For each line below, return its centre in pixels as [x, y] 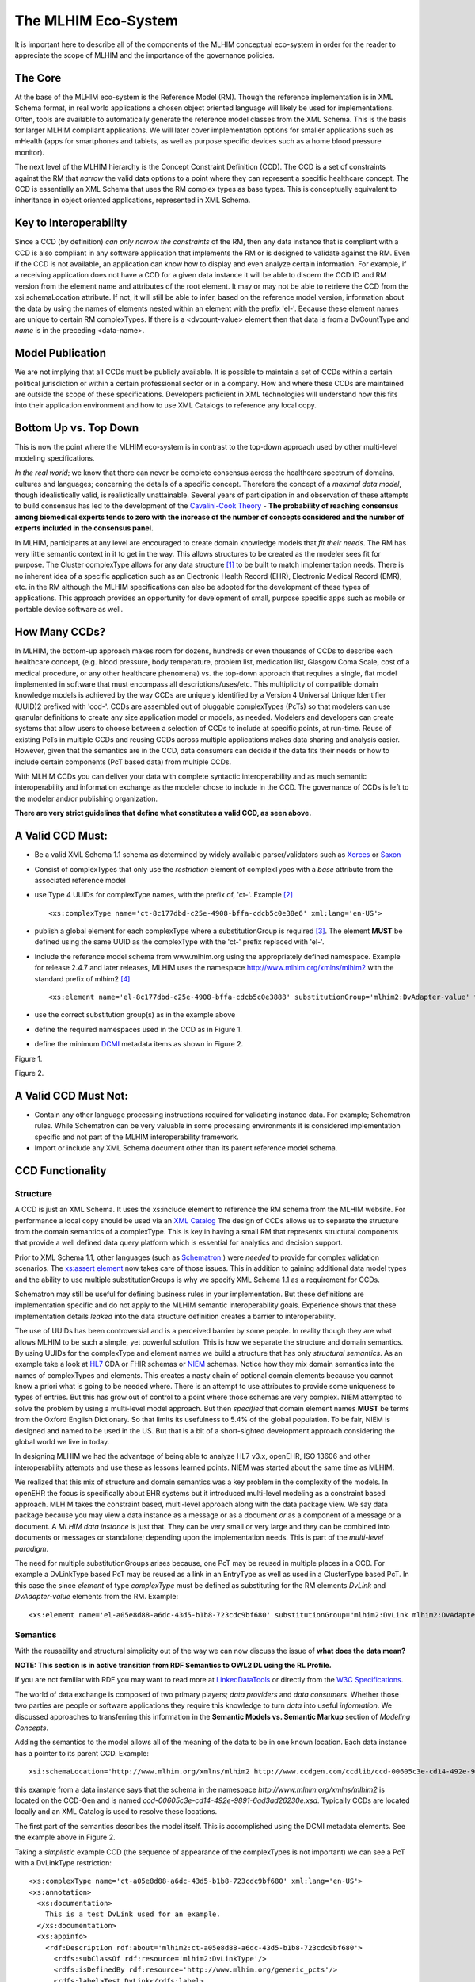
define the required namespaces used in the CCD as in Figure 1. [139, 1029]
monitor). [30, 152]
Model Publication [61, 353]
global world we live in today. [62, 1442]
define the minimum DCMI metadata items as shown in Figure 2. [139, 1044]
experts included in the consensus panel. [84, 528]
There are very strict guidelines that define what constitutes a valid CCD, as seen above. [163, 813]
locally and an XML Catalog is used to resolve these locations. [116, 1812]
